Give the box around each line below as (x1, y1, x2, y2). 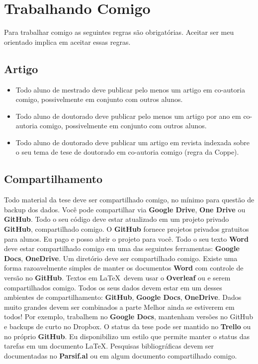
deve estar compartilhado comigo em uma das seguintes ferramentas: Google (4, 243, 240, 254)
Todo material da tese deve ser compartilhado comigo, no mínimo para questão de (4, 194, 255, 205)
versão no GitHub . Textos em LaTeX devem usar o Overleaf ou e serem (4, 273, 231, 283)
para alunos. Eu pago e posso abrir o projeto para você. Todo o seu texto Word (4, 233, 249, 244)
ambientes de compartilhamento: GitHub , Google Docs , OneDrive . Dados (4, 292, 242, 302)
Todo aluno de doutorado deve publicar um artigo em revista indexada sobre (15, 137, 250, 147)
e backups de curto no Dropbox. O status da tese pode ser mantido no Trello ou (4, 321, 251, 331)
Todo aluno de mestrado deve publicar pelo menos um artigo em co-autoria (15, 84, 245, 94)
